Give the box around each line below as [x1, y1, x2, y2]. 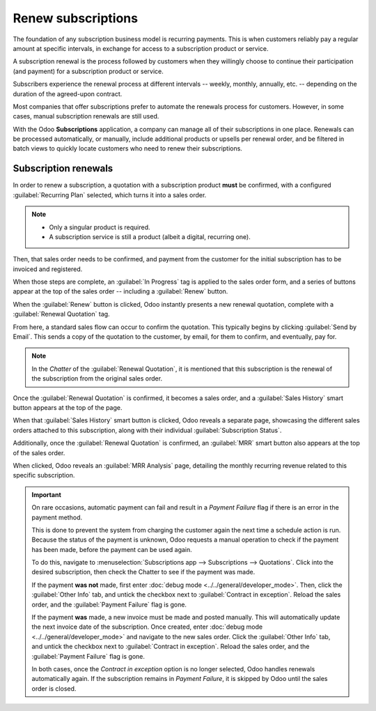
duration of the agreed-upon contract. [13, 89, 123, 98]
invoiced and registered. [13, 265, 83, 273]
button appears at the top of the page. [13, 404, 123, 411]
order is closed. [31, 684, 77, 693]
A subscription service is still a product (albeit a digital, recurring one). [49, 232, 251, 240]
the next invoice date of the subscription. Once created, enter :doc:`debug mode [31, 622, 263, 631]
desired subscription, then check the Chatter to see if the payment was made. [31, 568, 256, 576]
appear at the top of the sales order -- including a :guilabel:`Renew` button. [13, 287, 228, 296]
